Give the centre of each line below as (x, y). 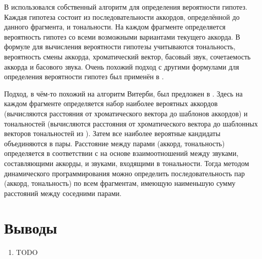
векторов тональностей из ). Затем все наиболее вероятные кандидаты (112, 133)
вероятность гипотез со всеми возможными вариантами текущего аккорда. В (122, 36)
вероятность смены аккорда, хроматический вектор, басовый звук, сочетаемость (127, 56)
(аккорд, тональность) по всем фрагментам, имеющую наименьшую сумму (120, 183)
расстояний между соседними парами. (63, 193)
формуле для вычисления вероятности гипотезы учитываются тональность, (120, 46)
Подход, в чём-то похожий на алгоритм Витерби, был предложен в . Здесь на (123, 93)
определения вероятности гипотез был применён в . (84, 76)
